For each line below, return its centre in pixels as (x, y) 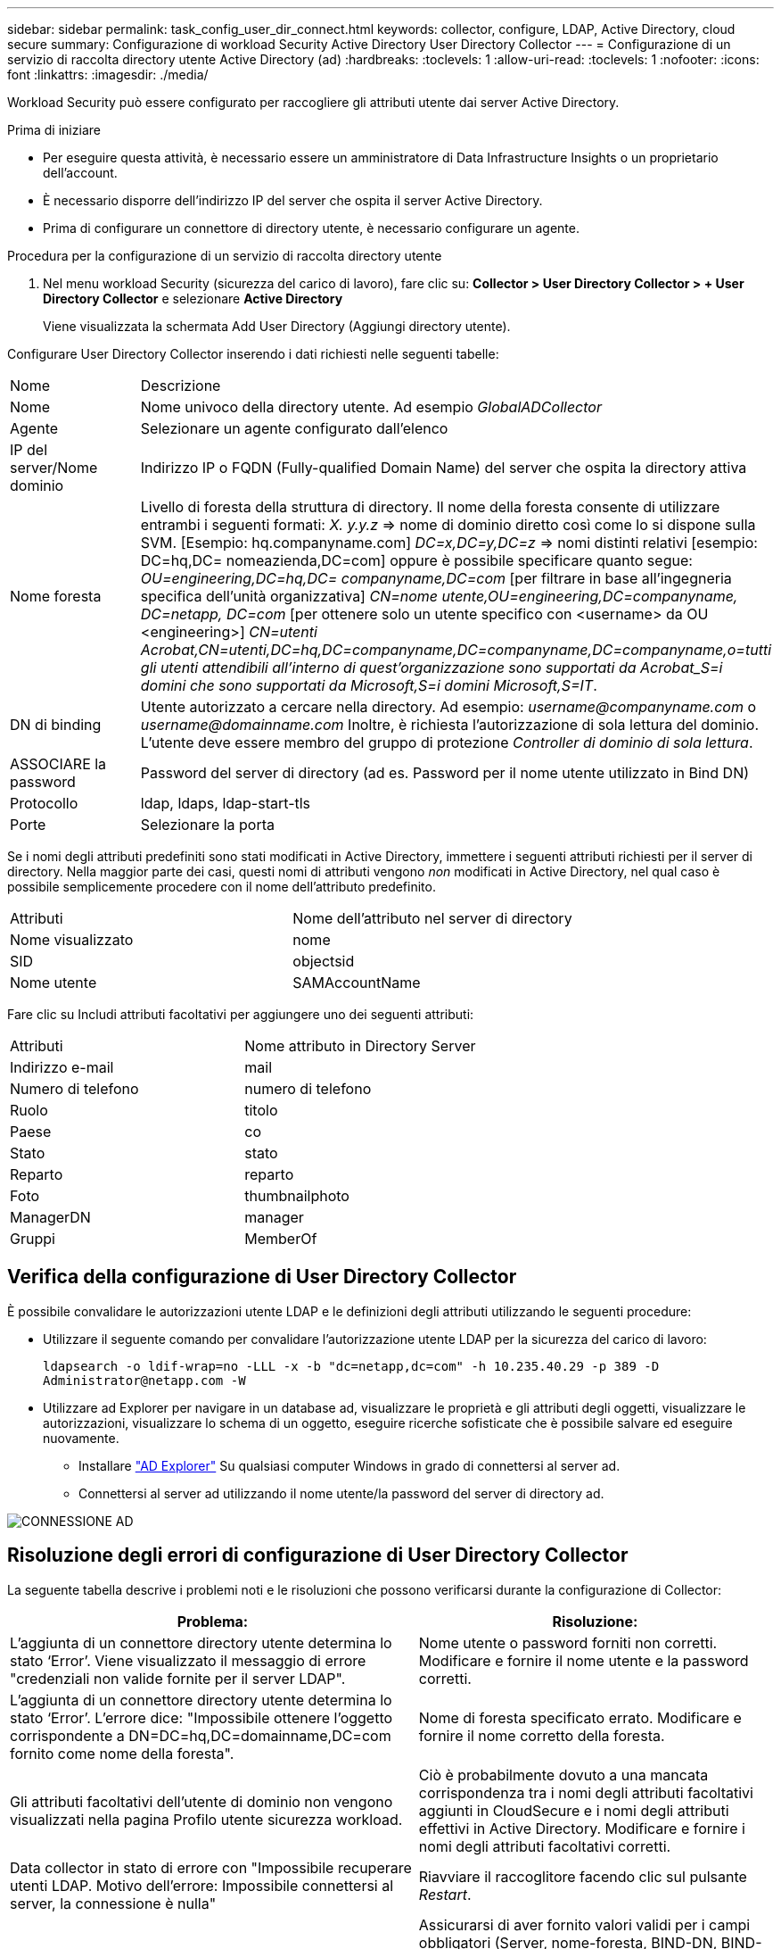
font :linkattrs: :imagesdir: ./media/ (108, 75)
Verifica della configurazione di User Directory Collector (262, 1277)
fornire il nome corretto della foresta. (542, 1735)
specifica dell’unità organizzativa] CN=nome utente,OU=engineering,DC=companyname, (439, 596)
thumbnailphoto (297, 1196)
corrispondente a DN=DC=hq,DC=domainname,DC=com (201, 1735)
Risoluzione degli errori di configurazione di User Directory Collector (318, 1555)
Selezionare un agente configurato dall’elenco (294, 428)
